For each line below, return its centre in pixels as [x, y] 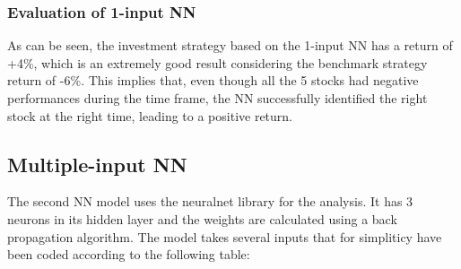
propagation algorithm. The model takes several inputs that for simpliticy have [225, 236]
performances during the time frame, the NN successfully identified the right [217, 98]
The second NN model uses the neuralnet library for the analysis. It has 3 [210, 201]
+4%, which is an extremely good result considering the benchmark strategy [217, 62]
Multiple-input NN [97, 164]
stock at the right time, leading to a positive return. [150, 115]
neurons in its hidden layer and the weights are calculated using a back [202, 218]
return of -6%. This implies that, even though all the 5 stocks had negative [213, 80]
